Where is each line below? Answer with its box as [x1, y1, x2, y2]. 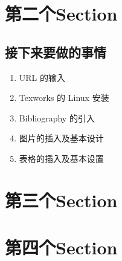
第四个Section [5, 235, 118, 260]
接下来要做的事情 [5, 42, 106, 61]
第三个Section [5, 187, 118, 212]
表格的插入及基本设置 [19, 152, 104, 164]
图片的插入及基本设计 [19, 132, 104, 144]
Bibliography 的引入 [19, 111, 95, 124]
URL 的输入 [19, 71, 66, 83]
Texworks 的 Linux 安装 [19, 91, 109, 104]
